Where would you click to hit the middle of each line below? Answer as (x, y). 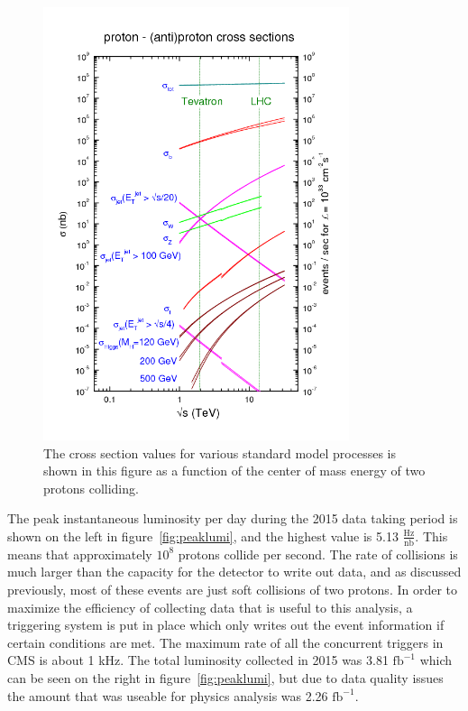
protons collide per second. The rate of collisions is (318, 554)
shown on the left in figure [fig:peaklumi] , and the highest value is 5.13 (203, 536)
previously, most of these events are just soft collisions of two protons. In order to (233, 589)
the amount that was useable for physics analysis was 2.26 (168, 695)
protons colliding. (91, 488)
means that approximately (80, 554)
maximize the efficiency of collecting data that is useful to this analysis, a (210, 607)
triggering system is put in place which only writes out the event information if (226, 625)
